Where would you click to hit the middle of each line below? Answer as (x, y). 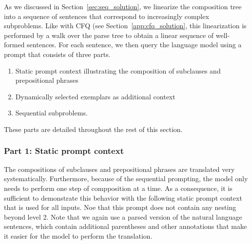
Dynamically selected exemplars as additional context (95, 96)
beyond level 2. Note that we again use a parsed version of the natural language (123, 216)
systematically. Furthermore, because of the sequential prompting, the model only (126, 178)
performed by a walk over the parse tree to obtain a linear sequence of (109, 35)
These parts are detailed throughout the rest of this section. (93, 129)
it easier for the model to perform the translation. (78, 235)
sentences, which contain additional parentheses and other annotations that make (126, 226)
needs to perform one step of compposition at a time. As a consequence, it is (118, 188)
